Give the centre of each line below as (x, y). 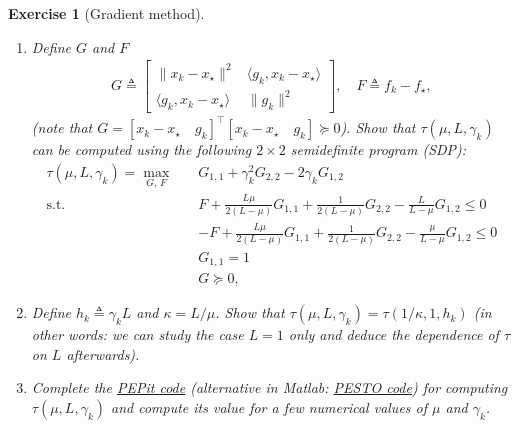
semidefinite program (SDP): (378, 149)
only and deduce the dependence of (393, 334)
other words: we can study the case (137, 334)
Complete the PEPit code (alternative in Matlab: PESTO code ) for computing (269, 387)
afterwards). (103, 353)
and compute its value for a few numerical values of (269, 406)
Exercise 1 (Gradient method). (106, 13)
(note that (62, 127)
